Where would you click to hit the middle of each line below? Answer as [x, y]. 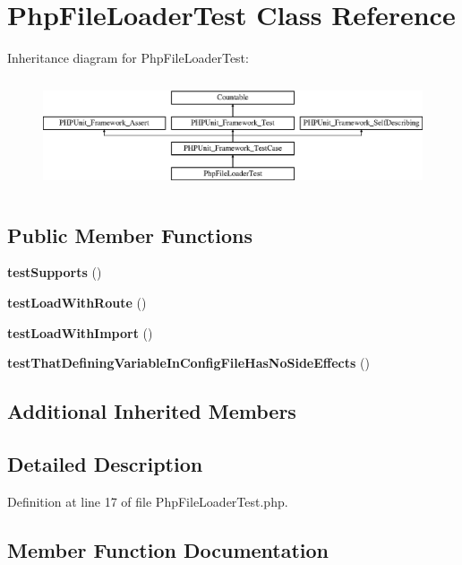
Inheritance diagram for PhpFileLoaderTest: [128, 58]
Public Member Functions [130, 235]
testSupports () [55, 272]
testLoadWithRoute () [77, 302]
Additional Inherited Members [152, 411]
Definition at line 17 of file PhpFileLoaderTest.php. [148, 501]
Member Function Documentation [168, 549]
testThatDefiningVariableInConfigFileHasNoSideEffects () [188, 363]
